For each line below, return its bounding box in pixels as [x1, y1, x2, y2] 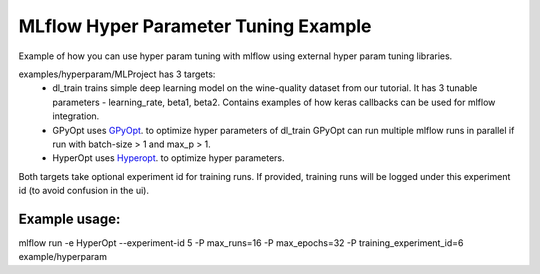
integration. [52, 110, 100, 122]
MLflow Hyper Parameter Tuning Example [18, 15, 372, 37]
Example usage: [18, 210, 121, 227]
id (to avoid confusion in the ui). [18, 185, 150, 197]
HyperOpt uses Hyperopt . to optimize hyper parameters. [52, 152, 285, 164]
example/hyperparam [18, 251, 107, 263]
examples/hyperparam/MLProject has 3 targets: [18, 68, 216, 80]
